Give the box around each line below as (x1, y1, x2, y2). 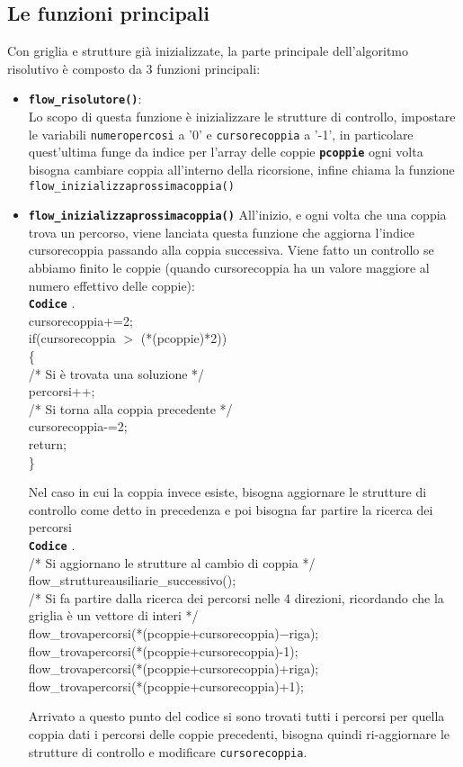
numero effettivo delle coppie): (28, 275, 195, 294)
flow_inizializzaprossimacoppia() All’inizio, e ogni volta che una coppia (28, 205, 447, 224)
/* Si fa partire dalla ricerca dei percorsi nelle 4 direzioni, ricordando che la (28, 588, 444, 607)
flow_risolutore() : (28, 89, 142, 108)
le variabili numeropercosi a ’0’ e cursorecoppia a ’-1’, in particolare (28, 124, 414, 143)
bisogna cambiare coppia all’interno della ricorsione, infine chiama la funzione (28, 159, 455, 178)
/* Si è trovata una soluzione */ (28, 364, 205, 383)
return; (28, 435, 67, 454)
